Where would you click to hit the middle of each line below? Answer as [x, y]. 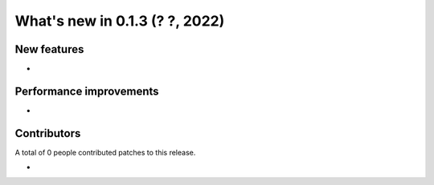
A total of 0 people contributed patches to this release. [105, 152]
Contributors [48, 133]
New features [49, 49]
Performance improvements [87, 91]
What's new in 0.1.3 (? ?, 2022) [120, 21]
